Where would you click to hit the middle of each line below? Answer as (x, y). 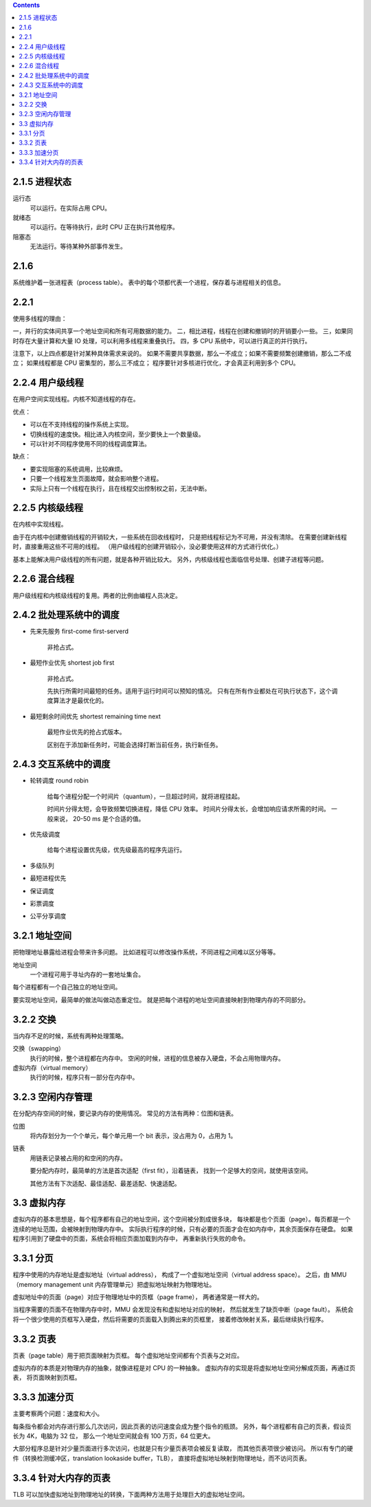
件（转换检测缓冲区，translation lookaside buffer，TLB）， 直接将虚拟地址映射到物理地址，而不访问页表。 (162, 1458)
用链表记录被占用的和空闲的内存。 (78, 1158)
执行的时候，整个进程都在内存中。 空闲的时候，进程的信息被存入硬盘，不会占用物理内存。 (157, 1058)
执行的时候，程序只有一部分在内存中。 (84, 1078)
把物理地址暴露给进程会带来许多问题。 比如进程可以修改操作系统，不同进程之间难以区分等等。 (146, 952)
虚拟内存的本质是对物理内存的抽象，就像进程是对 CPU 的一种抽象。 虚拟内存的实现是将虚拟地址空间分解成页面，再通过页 (184, 1368)
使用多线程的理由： (40, 318)
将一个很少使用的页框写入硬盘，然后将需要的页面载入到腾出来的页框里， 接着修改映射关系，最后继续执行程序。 (170, 1319)
